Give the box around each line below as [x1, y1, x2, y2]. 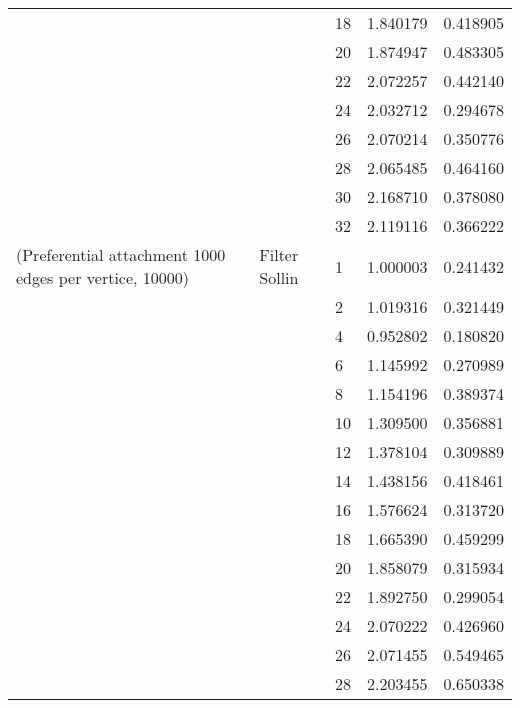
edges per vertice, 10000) [16, 266, 190, 289]
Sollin [259, 266, 299, 289]
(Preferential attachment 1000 [16, 243, 226, 266]
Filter [259, 243, 299, 266]
